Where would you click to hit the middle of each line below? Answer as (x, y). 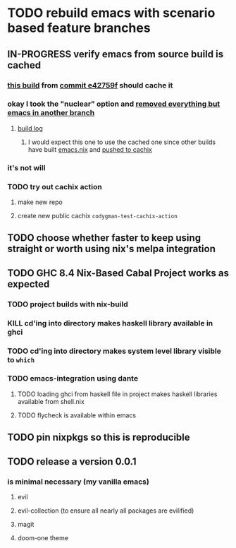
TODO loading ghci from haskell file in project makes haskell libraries (117, 394)
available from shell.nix (51, 401)
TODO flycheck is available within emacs (76, 415)
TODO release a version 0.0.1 (72, 461)
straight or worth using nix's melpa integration (112, 249)
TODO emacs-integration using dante (73, 379)
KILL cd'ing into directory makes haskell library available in (110, 323)
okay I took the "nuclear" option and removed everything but (114, 104)
